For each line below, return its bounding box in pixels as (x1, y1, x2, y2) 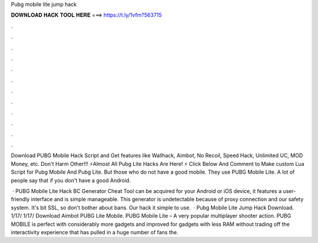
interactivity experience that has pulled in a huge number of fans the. (11, 228, 179, 235)
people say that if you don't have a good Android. (11, 177, 131, 184)
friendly (11, 196, 30, 203)
